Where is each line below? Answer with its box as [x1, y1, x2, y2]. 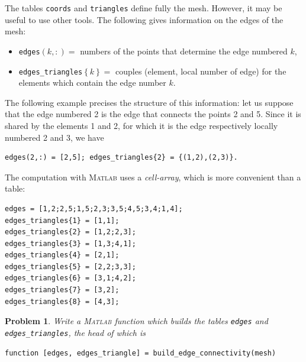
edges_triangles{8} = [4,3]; [5, 297, 120, 306]
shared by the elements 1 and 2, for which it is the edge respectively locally [5, 119, 278, 131]
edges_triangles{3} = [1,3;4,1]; [5, 239, 136, 248]
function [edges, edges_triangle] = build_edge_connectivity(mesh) [5, 348, 276, 357]
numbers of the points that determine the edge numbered [80, 44, 288, 57]
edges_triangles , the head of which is [5, 326, 146, 338]
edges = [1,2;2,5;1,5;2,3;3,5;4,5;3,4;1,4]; [5, 204, 183, 213]
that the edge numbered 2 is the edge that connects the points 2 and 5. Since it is [5, 108, 301, 120]
